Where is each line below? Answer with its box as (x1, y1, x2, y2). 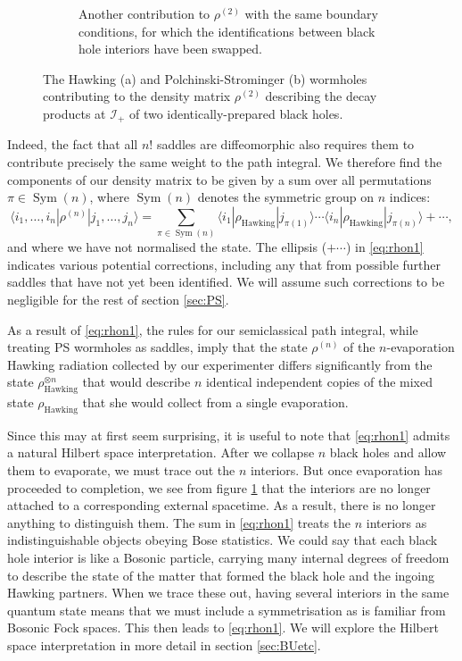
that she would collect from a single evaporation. (82, 393, 349, 412)
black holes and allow (329, 443, 447, 462)
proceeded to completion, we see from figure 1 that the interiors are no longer (7, 478, 431, 497)
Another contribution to (78, 4, 210, 22)
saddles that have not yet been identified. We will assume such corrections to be (7, 272, 445, 291)
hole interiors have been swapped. (78, 39, 262, 58)
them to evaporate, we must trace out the (7, 461, 235, 480)
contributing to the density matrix (43, 87, 231, 105)
